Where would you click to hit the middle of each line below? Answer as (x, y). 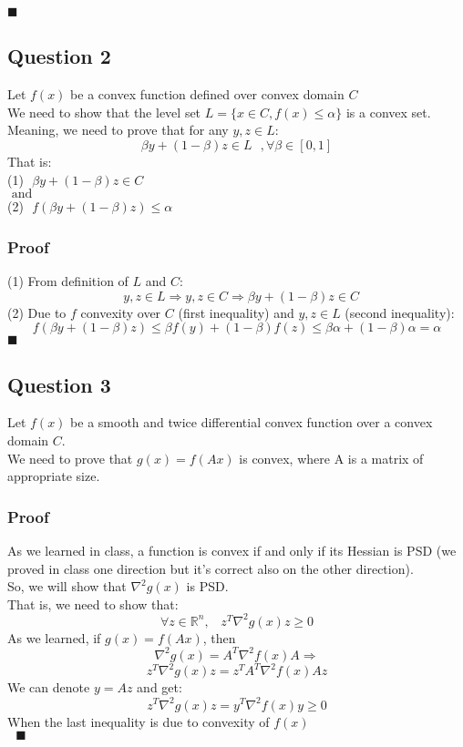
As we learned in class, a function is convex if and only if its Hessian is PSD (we (232, 550)
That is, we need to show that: (93, 604)
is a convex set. (388, 112)
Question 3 (59, 384)
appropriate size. (54, 476)
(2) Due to (37, 312)
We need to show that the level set (104, 112)
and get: (159, 687)
